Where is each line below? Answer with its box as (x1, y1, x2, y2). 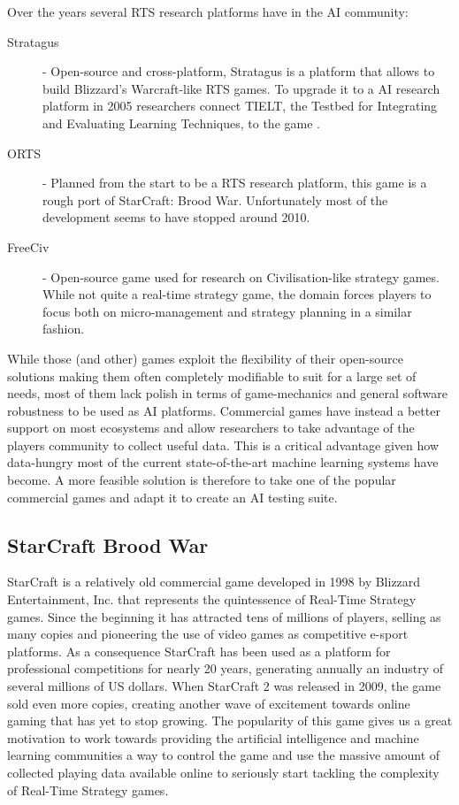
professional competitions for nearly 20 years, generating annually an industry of (7, 659, 444, 678)
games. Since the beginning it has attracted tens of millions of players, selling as (7, 607, 441, 625)
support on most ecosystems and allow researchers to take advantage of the (7, 418, 415, 437)
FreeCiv (7, 237, 50, 256)
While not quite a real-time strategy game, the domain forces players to (42, 285, 432, 303)
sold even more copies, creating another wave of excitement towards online (7, 694, 410, 712)
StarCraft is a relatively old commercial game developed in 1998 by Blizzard (7, 572, 421, 591)
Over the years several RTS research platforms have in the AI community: (7, 3, 409, 20)
